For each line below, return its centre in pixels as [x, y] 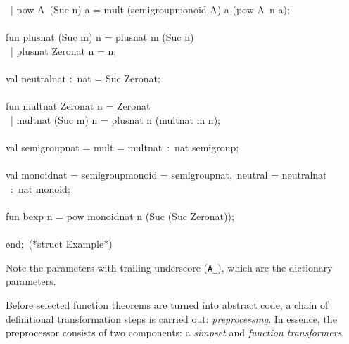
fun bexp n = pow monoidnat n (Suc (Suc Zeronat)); [120, 216]
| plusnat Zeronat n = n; [63, 50]
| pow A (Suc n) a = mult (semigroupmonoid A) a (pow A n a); [150, 9]
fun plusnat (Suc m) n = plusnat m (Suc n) [100, 37]
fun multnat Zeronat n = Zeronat [78, 106]
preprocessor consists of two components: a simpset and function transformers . [175, 332]
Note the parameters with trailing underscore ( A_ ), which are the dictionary [169, 267]
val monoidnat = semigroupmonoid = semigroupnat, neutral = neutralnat [166, 175]
